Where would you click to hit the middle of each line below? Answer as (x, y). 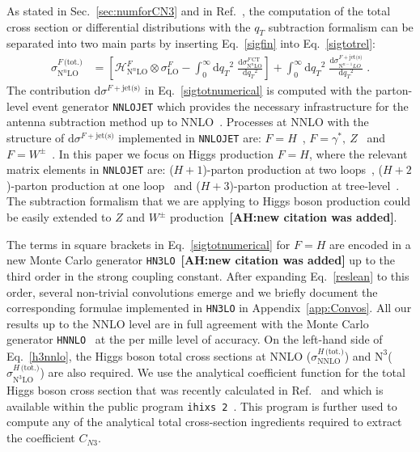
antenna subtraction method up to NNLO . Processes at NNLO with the (188, 122)
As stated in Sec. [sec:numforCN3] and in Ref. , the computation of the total (199, 11)
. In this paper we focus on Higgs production (163, 153)
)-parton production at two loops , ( (293, 169)
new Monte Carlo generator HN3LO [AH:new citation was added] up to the (201, 260)
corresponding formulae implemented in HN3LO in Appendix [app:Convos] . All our (209, 308)
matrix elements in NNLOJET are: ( (90, 169)
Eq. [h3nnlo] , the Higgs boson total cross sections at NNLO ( (159, 355)
